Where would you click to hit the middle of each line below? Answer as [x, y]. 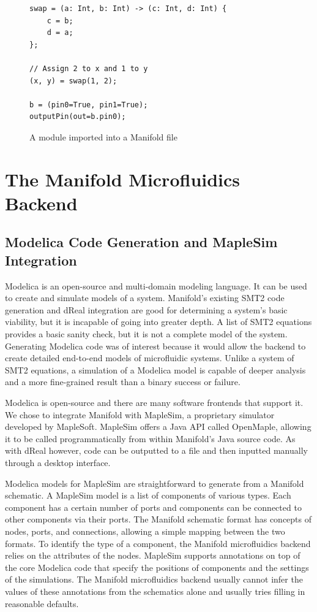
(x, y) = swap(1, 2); [73, 81]
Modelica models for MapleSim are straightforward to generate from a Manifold [155, 483]
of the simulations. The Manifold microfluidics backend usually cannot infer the [154, 579]
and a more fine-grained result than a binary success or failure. [123, 382]
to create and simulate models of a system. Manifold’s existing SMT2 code [145, 298]
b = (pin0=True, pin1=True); [89, 105]
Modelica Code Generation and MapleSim [141, 242]
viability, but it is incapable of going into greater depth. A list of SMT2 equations [158, 322]
